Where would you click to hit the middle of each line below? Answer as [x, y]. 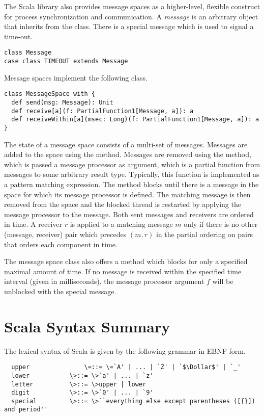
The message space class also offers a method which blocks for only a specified [126, 261]
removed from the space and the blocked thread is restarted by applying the [123, 204]
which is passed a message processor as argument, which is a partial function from [132, 164]
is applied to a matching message [121, 224]
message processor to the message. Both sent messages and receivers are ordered [129, 214]
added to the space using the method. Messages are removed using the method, [128, 154]
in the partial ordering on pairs [204, 234]
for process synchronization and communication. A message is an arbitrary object [131, 16]
